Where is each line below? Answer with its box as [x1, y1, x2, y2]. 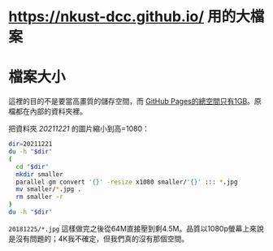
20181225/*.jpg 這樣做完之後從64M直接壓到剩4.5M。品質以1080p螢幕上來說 [8, 223, 264, 233]
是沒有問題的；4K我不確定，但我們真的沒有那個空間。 [8, 233, 189, 244]
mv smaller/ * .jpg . [15, 185, 82, 193]
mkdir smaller [15, 170, 63, 179]
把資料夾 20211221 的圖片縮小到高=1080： [8, 123, 150, 134]
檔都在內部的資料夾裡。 [8, 106, 87, 116]
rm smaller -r [15, 193, 63, 201]
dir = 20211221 [8, 140, 53, 149]
